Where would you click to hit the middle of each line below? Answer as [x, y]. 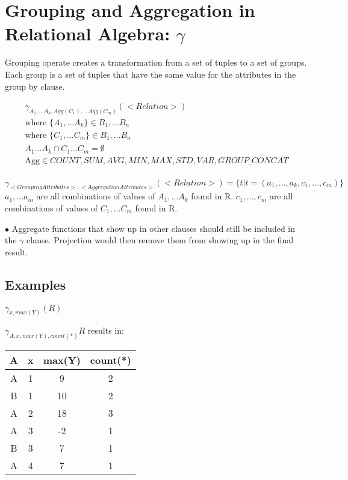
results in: [106, 330]
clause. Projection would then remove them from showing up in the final [160, 240]
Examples [36, 284]
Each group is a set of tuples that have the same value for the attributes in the [151, 74]
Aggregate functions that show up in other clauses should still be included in [154, 228]
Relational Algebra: [88, 33]
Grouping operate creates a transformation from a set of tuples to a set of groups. [156, 62]
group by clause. [35, 86]
